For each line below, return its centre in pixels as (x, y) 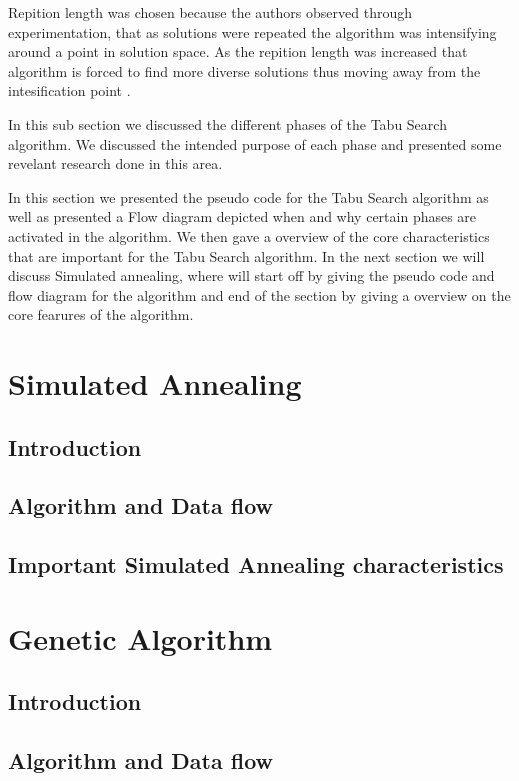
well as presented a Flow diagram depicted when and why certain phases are (242, 216)
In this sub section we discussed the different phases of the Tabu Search (227, 123)
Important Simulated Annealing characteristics (256, 564)
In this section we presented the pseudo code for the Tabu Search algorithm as (248, 196)
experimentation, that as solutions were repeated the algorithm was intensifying (252, 31)
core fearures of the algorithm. (101, 314)
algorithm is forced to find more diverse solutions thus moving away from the (244, 70)
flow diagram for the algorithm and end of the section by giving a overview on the (259, 294)
